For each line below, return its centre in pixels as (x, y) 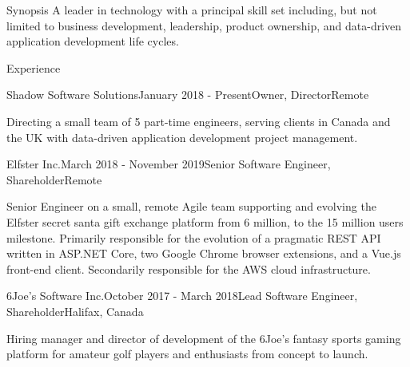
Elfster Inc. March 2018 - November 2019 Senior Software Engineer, (169, 164)
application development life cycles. (93, 41)
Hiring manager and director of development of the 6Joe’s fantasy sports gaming (204, 338)
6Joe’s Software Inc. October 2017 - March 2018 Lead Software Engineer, (182, 296)
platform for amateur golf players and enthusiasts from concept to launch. (187, 354)
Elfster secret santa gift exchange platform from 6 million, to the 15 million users (205, 221)
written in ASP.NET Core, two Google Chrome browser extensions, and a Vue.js (204, 253)
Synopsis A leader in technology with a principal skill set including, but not (192, 10)
